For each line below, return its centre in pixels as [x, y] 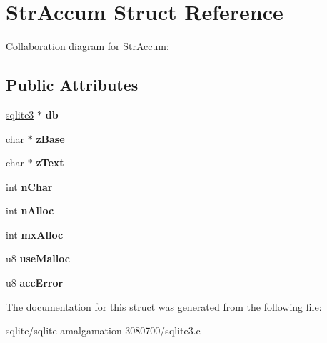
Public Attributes [72, 85]
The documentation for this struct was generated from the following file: [164, 306]
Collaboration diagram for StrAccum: [87, 46]
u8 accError [35, 283]
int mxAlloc [35, 234]
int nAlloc [30, 210]
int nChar [29, 186]
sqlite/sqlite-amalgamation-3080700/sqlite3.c [103, 330]
